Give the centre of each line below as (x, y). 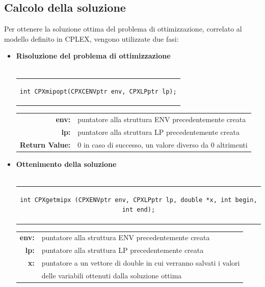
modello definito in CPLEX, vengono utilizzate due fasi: (91, 38)
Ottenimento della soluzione (66, 164)
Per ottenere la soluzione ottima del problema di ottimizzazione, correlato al (123, 29)
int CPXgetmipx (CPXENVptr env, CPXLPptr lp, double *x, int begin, (139, 200)
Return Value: (45, 144)
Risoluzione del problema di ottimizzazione (93, 56)
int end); (139, 210)
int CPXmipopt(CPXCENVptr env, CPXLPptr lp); (98, 92)
